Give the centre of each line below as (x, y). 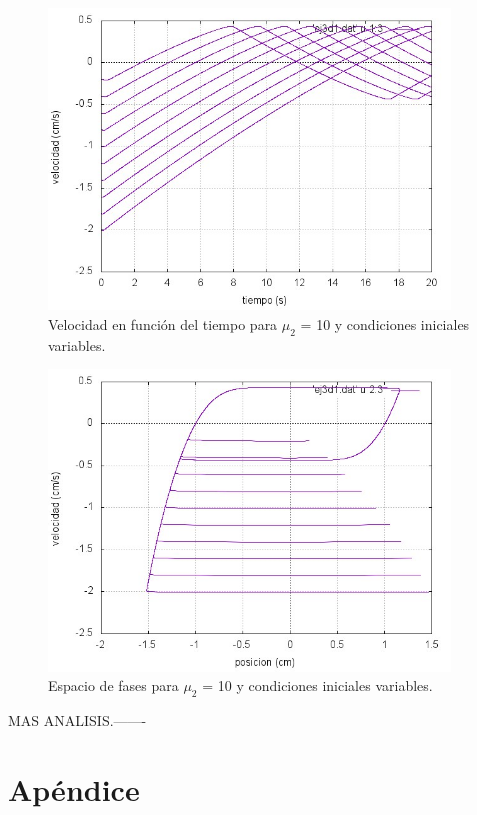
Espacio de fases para (113, 685)
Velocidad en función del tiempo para (163, 323)
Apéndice (74, 788)
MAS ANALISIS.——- (77, 720)
